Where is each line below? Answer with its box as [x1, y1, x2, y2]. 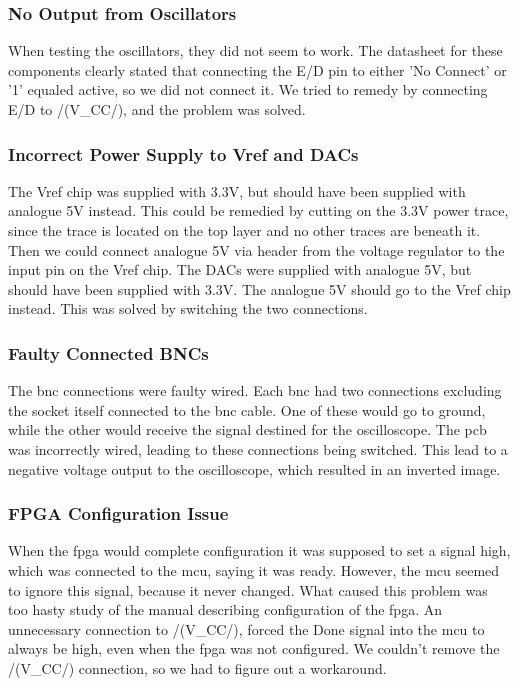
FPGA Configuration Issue [8, 501, 229, 526]
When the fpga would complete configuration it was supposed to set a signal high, [8, 540, 511, 561]
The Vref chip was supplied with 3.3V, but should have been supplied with [8, 180, 466, 201]
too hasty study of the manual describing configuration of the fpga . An [8, 599, 442, 620]
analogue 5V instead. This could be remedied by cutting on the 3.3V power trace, [8, 200, 509, 221]
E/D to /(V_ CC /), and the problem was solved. [8, 99, 306, 119]
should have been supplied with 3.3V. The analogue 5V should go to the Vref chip [8, 278, 511, 299]
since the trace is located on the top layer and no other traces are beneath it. [8, 220, 481, 240]
